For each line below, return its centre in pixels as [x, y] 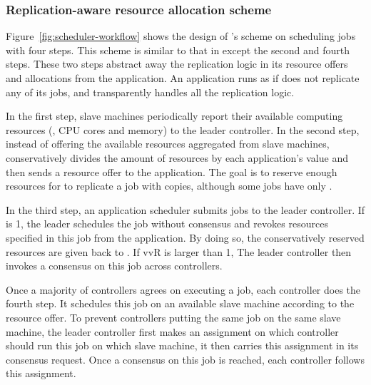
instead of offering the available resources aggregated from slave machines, [168, 144]
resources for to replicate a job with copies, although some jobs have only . [169, 186]
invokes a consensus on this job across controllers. [114, 266]
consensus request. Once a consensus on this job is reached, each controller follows [185, 359]
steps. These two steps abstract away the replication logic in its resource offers [177, 64]
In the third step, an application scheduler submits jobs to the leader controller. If [185, 209]
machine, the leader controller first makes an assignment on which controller [172, 331]
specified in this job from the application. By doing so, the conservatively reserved [185, 237]
